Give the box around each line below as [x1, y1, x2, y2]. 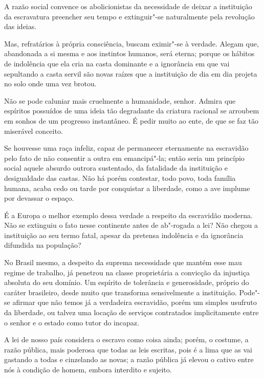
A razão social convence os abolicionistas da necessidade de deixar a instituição [4, 1, 252, 11]
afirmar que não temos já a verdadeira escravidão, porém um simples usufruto [12, 297, 257, 308]
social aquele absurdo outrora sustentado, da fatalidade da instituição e [4, 162, 228, 173]
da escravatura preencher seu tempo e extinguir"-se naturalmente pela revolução [4, 11, 255, 21]
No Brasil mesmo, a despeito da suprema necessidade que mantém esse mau [4, 257, 242, 268]
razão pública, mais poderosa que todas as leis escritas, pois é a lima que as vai [4, 344, 252, 355]
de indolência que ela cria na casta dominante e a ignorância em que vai [4, 58, 230, 68]
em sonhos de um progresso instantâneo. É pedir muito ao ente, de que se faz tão [4, 115, 258, 126]
